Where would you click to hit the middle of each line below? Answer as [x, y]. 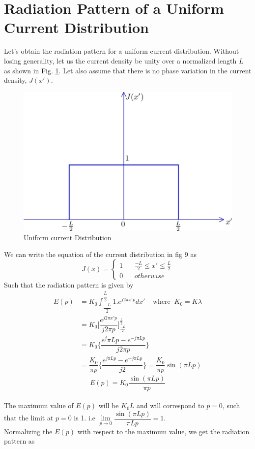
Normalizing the [28, 431]
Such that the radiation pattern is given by [69, 285]
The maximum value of [39, 405]
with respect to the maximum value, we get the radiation [163, 431]
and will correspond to [170, 405]
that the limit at [29, 418]
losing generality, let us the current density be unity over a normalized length [120, 60]
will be [109, 405]
